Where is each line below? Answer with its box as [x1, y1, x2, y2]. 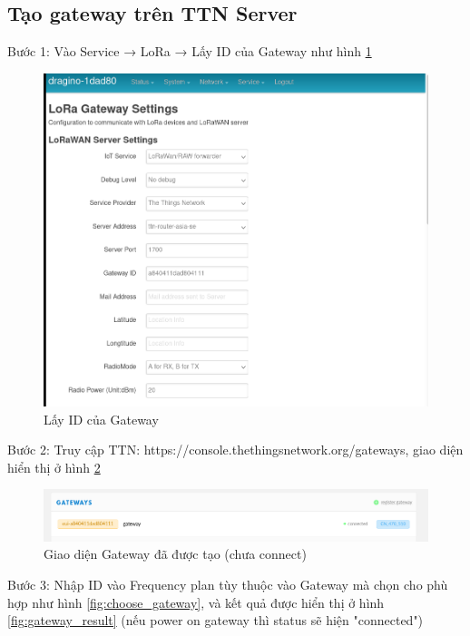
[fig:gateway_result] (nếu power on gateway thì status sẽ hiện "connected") [7, 611, 424, 630]
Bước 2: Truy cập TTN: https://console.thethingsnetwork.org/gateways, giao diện [7, 440, 464, 459]
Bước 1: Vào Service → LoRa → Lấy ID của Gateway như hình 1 [7, 42, 372, 61]
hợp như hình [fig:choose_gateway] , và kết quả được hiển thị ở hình [7, 592, 385, 612]
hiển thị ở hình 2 [7, 457, 101, 476]
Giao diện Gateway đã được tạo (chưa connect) [44, 544, 307, 563]
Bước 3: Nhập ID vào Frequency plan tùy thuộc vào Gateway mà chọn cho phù [7, 575, 448, 594]
